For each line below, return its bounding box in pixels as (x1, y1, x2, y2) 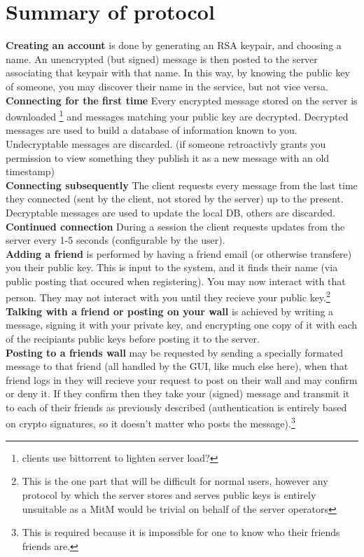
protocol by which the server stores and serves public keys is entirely (22, 487, 316, 502)
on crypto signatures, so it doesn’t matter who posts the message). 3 (6, 414, 295, 431)
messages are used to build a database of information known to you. (6, 123, 297, 137)
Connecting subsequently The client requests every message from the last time (6, 177, 358, 192)
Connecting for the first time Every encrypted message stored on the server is (6, 92, 358, 107)
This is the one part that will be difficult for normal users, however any (22, 474, 328, 488)
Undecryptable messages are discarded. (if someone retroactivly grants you (6, 136, 326, 151)
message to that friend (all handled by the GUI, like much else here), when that (6, 359, 349, 373)
